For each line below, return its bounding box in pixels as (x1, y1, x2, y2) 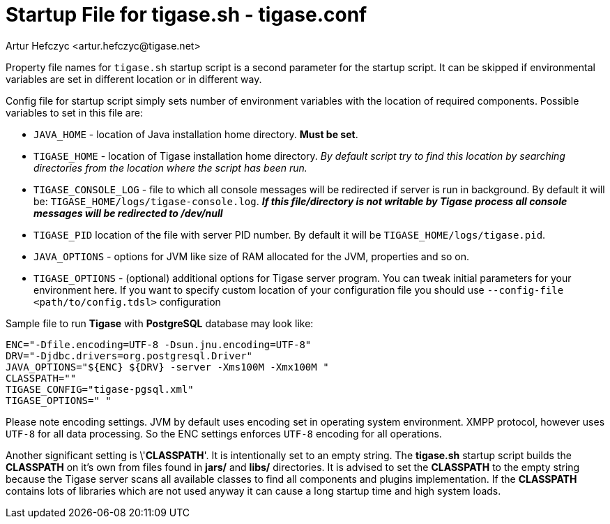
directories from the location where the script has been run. (33, 161, 307, 174)
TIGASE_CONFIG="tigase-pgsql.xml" (6, 383, 194, 395)
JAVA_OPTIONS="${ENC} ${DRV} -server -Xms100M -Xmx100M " (6, 361, 329, 373)
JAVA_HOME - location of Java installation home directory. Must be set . (33, 128, 358, 140)
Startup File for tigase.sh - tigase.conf (6, 3, 367, 27)
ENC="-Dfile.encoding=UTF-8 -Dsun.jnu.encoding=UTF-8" (6, 338, 312, 350)
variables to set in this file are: (6, 106, 143, 119)
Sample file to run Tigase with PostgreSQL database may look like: (6, 317, 314, 329)
